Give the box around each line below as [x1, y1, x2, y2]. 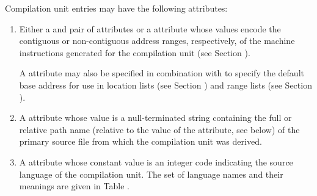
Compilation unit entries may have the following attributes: [5, 2, 228, 14]
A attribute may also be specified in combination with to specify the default [19, 67, 304, 79]
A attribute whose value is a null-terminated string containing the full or [19, 111, 292, 124]
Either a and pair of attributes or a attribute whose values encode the [19, 22, 281, 35]
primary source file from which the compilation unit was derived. [19, 135, 262, 148]
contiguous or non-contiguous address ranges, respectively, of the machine [19, 34, 295, 47]
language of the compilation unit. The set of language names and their [19, 167, 283, 180]
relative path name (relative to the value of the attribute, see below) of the [19, 123, 300, 136]
